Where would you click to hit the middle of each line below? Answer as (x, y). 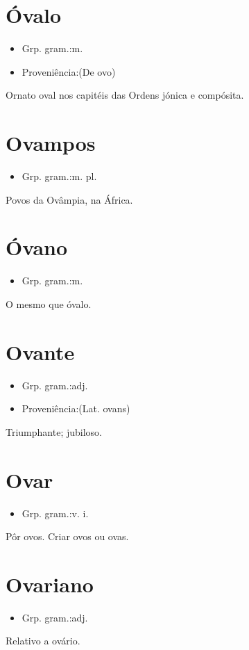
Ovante (40, 351)
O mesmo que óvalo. (49, 303)
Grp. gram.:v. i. (55, 513)
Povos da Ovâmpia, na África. (69, 199)
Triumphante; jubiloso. (54, 431)
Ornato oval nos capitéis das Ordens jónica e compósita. (125, 95)
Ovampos (51, 143)
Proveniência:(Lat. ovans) (76, 408)
